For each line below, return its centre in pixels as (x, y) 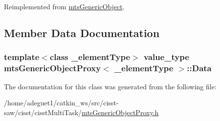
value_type (166, 57)
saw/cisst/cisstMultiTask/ (43, 112)
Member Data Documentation (82, 32)
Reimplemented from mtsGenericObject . (64, 6)
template (22, 57)
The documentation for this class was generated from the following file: (110, 86)
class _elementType (90, 57)
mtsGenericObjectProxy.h (120, 112)
